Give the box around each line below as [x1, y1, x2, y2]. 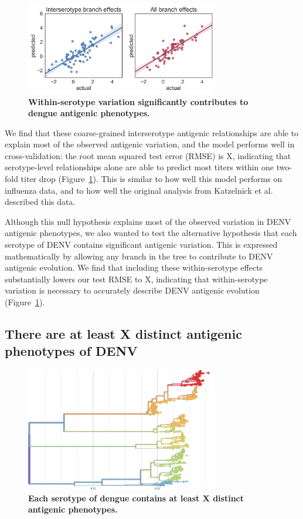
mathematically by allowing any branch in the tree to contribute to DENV [5, 250, 273, 262]
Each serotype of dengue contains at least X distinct [28, 491, 244, 504]
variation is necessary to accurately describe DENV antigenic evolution [5, 284, 260, 296]
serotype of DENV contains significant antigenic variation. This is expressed [5, 238, 278, 251]
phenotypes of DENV [5, 342, 138, 360]
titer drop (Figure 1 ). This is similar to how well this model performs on [21, 173, 282, 185]
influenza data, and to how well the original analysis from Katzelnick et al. [5, 184, 273, 196]
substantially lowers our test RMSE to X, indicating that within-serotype [5, 272, 268, 285]
